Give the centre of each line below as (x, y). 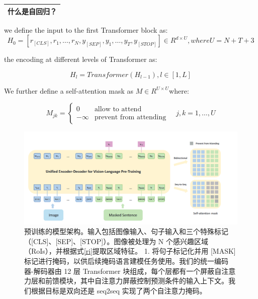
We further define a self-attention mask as (69, 90)
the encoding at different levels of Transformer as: (81, 59)
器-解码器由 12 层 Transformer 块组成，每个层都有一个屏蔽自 (123, 271)
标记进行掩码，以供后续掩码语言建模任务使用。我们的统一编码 (126, 261)
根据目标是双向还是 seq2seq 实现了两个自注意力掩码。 (119, 290)
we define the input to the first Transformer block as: (86, 29)
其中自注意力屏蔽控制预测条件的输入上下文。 (154, 281)
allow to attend (118, 109)
